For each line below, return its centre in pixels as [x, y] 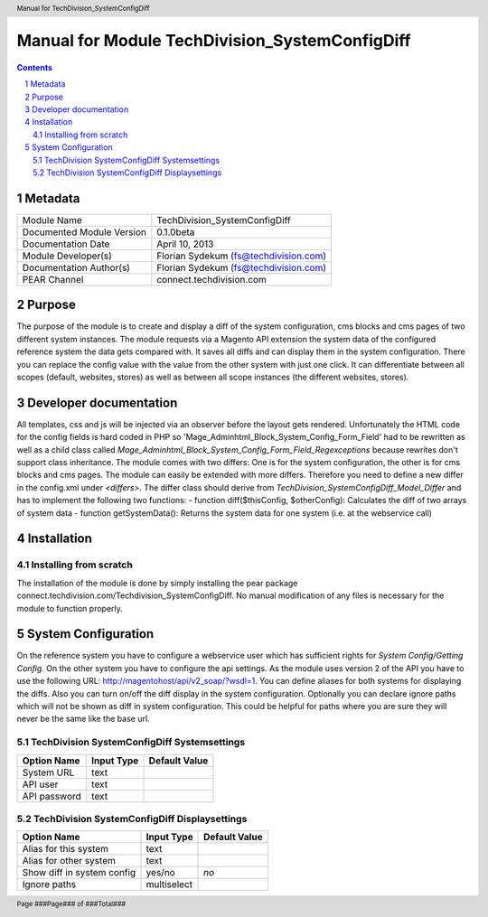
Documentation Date [66, 244]
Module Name [52, 220]
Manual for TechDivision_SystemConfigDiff [83, 8]
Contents [35, 67]
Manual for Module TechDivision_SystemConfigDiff [214, 41]
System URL [48, 772]
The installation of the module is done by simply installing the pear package [157, 583]
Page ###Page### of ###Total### [71, 904]
